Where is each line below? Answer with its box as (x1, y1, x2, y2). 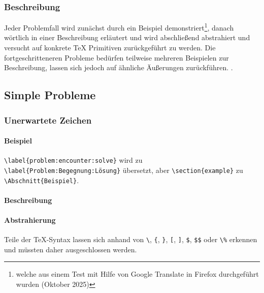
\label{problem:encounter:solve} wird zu (4, 155, 143, 165)
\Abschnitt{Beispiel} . (4, 174, 79, 185)
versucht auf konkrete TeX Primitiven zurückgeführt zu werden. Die (4, 42, 216, 53)
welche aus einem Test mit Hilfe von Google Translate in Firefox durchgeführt (16, 269, 259, 279)
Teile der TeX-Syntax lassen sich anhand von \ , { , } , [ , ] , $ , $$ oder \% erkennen (4, 234, 257, 245)
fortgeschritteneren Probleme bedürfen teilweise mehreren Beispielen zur (4, 52, 229, 63)
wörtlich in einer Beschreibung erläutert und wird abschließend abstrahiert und (4, 32, 250, 43)
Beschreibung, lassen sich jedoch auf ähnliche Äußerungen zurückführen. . (4, 62, 233, 73)
